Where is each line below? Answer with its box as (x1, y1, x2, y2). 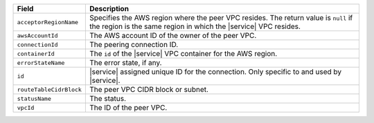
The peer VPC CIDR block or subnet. (89, 85, 209, 94)
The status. (89, 94, 127, 103)
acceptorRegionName (17, 18, 79, 26)
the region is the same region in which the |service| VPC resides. (89, 21, 301, 31)
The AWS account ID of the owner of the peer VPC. (89, 31, 257, 40)
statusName (17, 95, 52, 102)
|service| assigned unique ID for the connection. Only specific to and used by (89, 67, 342, 76)
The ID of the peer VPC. (89, 103, 168, 112)
